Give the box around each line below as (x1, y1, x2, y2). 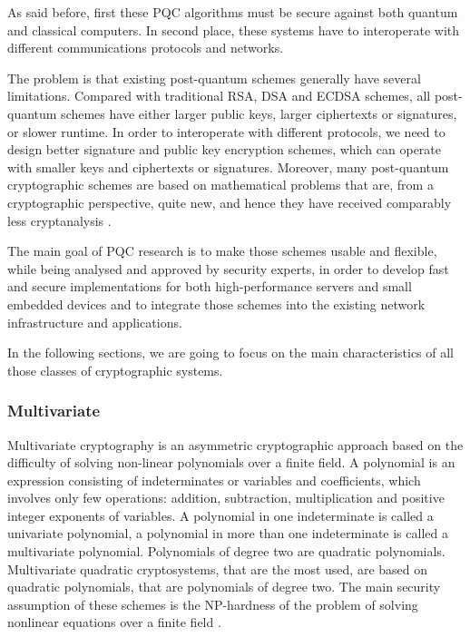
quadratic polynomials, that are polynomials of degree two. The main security (7, 577, 441, 596)
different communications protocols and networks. (7, 38, 284, 57)
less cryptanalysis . (7, 211, 112, 230)
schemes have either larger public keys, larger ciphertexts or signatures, (61, 103, 457, 122)
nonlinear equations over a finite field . (7, 612, 221, 632)
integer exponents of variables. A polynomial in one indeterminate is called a (7, 505, 434, 524)
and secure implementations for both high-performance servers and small (7, 277, 412, 296)
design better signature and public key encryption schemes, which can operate (7, 140, 442, 159)
